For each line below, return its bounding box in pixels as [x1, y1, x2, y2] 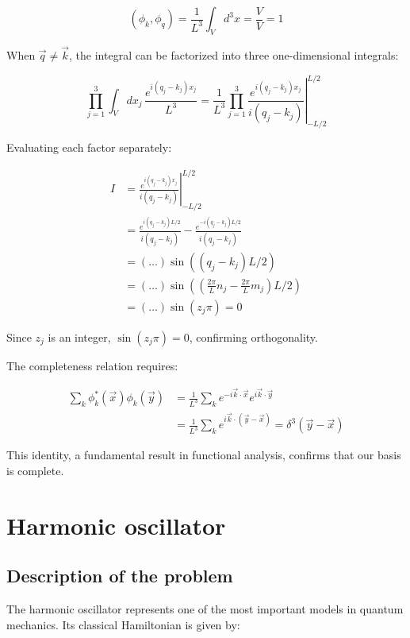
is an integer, [48, 328, 111, 345]
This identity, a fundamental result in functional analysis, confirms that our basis [6, 447, 401, 463]
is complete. [6, 462, 64, 478]
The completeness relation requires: [6, 357, 178, 373]
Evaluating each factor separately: [6, 138, 172, 155]
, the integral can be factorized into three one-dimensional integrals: [69, 47, 399, 64]
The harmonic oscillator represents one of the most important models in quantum [6, 601, 404, 617]
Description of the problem [6, 563, 233, 588]
